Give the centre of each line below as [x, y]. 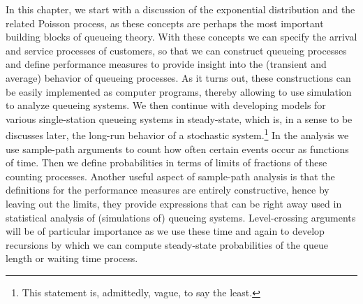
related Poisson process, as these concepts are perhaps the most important [165, 23]
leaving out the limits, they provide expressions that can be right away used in [174, 203]
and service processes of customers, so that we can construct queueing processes [176, 50]
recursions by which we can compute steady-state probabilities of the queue [167, 244]
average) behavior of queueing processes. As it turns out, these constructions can [178, 77]
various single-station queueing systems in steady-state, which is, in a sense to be [179, 118]
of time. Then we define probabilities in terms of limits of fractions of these [166, 162]
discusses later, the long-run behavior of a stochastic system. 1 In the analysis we [177, 134]
